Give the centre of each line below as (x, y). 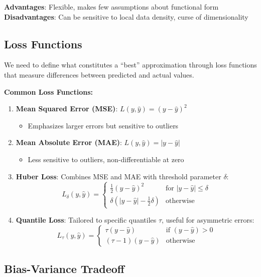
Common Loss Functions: (49, 91)
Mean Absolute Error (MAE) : (69, 142)
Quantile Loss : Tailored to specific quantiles (86, 220)
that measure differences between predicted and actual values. (99, 74)
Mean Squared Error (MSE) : (67, 109)
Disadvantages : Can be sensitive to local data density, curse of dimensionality (126, 16)
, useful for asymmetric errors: (208, 220)
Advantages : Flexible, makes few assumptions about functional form (111, 7)
